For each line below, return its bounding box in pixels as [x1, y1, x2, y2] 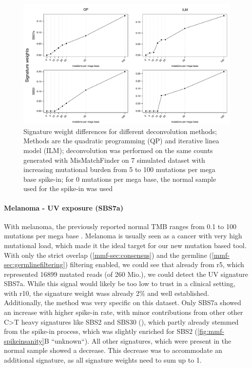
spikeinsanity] [4, 335, 44, 346]
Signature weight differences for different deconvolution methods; [23, 126, 217, 136]
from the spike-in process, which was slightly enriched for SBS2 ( [4, 326, 197, 336]
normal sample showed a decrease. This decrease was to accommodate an [4, 345, 222, 355]
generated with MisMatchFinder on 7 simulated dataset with [23, 155, 205, 165]
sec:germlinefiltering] [4, 259, 65, 270]
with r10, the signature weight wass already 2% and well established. [4, 288, 209, 298]
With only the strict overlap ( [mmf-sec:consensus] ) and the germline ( [4, 250, 212, 260]
